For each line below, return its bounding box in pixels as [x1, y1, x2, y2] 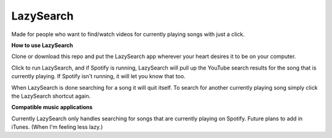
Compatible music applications [11, 104, 93, 111]
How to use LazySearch [11, 42, 73, 49]
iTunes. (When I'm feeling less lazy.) [11, 123, 103, 131]
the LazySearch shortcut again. [11, 92, 91, 100]
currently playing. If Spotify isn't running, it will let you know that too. [11, 73, 186, 80]
